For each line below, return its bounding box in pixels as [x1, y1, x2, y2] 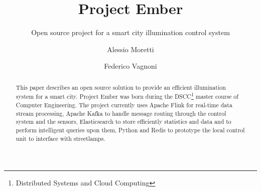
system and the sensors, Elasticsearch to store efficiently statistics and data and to [16, 117, 231, 126]
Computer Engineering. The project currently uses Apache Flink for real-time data [16, 100, 232, 109]
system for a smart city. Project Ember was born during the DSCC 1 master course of [16, 91, 238, 101]
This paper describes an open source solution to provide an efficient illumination [16, 83, 226, 91]
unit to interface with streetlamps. [16, 134, 105, 142]
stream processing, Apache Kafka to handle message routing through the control [16, 109, 226, 117]
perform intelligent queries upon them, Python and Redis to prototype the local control [16, 125, 245, 134]
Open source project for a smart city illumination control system [31, 27, 230, 38]
